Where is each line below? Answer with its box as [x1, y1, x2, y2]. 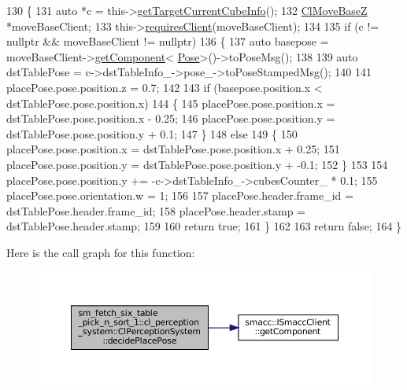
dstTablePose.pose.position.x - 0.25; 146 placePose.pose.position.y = [6, 110, 335, 127]
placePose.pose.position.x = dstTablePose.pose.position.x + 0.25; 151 [6, 141, 340, 157]
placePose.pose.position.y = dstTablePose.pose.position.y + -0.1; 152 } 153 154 [6, 156, 388, 172]
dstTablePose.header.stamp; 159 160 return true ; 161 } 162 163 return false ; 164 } [6, 218, 402, 234]
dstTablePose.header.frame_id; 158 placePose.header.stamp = [6, 202, 305, 219]
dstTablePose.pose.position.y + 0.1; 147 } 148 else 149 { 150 [6, 125, 298, 142]
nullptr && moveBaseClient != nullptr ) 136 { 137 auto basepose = [6, 33, 329, 50]
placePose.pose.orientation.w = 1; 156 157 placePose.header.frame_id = [6, 187, 353, 204]
